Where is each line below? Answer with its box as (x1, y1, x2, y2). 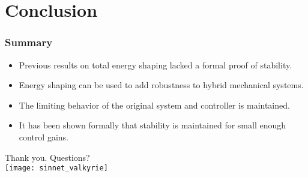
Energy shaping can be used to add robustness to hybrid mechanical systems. (19, 79, 304, 91)
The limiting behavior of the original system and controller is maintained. (19, 98, 290, 111)
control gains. (19, 130, 68, 143)
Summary (5, 35, 53, 50)
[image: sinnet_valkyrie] (5, 164, 108, 173)
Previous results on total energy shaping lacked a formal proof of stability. (19, 58, 292, 71)
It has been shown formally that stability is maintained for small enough (19, 119, 286, 131)
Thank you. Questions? (5, 151, 90, 163)
